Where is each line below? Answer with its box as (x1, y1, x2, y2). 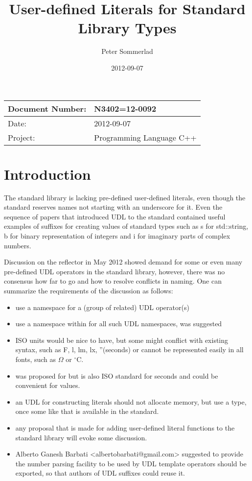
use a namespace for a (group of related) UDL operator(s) (15, 302, 189, 312)
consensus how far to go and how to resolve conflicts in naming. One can (4, 276, 222, 286)
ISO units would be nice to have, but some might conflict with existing (15, 335, 229, 345)
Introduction (4, 164, 91, 184)
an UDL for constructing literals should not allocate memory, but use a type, (15, 396, 247, 407)
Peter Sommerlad (101, 46, 153, 56)
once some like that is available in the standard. (15, 406, 159, 416)
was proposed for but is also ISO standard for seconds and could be (15, 370, 218, 381)
